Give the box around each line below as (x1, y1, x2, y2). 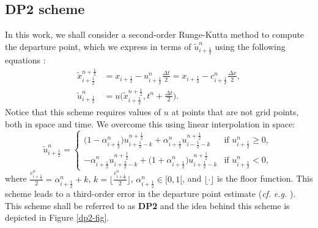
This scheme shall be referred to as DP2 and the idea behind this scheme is (5, 199, 290, 212)
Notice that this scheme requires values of (5, 105, 161, 118)
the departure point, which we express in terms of (5, 40, 191, 52)
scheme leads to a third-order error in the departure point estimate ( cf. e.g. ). (5, 187, 296, 200)
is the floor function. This (216, 172, 313, 185)
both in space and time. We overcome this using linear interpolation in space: (5, 117, 295, 130)
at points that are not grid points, (171, 105, 299, 118)
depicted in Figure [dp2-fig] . (5, 211, 109, 224)
